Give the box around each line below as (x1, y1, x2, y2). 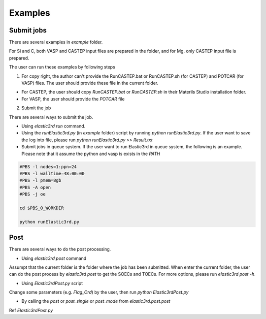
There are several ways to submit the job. (9, 114, 93, 120)
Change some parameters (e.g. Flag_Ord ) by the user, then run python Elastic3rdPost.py (9, 289, 189, 295)
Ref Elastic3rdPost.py (9, 307, 53, 313)
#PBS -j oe (19, 191, 46, 197)
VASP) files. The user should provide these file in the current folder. (21, 80, 159, 86)
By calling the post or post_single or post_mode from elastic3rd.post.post (21, 298, 170, 304)
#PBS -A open (19, 185, 51, 190)
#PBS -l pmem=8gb (19, 178, 62, 183)
